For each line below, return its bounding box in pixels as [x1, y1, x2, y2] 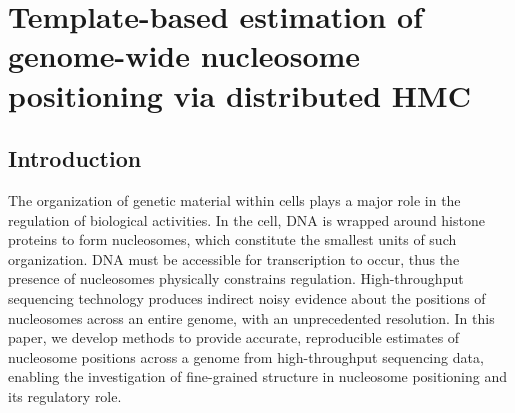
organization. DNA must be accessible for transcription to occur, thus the [8, 248, 460, 269]
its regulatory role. [8, 385, 122, 406]
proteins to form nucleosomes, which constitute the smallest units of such [8, 229, 457, 250]
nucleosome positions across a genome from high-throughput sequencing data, [8, 346, 484, 367]
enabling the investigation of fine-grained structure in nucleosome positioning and [8, 366, 508, 387]
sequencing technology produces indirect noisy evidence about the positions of [8, 287, 486, 308]
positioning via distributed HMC [8, 74, 471, 115]
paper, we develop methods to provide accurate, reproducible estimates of [8, 327, 460, 348]
